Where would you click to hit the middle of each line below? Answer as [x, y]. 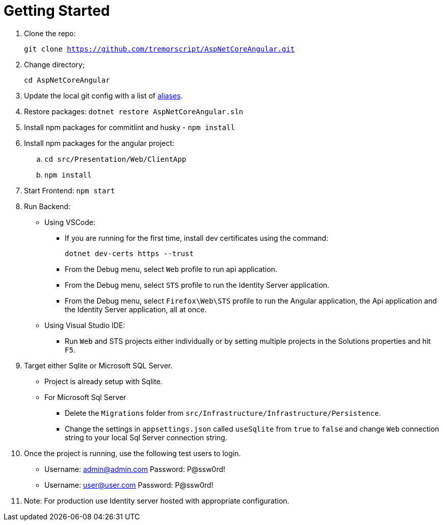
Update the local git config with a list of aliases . [103, 95]
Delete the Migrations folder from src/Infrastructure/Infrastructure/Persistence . [223, 413]
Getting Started [57, 11]
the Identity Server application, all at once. [136, 309]
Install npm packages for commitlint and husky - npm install [129, 127]
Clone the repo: [50, 33]
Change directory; [54, 64]
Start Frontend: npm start [70, 190]
